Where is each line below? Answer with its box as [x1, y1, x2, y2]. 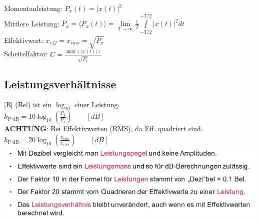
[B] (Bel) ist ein [4, 99, 52, 110]
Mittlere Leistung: [4, 18, 59, 28]
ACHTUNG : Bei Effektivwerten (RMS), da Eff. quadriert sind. [4, 123, 203, 134]
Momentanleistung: [4, 3, 62, 13]
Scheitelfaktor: [4, 48, 48, 59]
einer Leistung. [74, 99, 120, 110]
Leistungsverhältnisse [4, 76, 116, 91]
